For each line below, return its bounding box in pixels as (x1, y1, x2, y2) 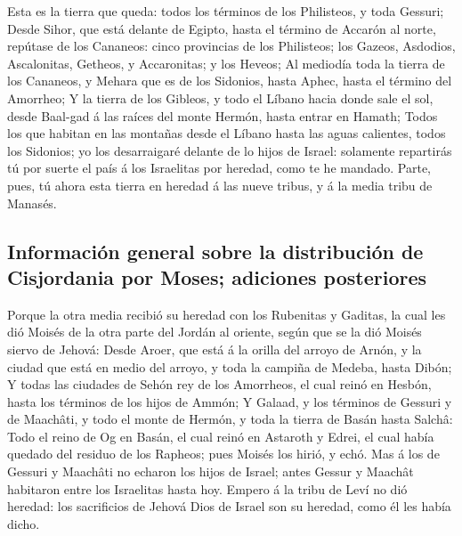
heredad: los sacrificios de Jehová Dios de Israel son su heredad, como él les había (7, 497, 451, 516)
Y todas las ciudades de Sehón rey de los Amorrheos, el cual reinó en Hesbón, (7, 375, 432, 394)
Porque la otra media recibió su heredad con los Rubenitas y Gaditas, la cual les (7, 305, 446, 323)
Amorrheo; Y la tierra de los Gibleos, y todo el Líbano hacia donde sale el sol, (7, 88, 434, 107)
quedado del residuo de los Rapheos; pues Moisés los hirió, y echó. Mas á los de (7, 444, 440, 463)
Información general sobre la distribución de (7, 237, 424, 264)
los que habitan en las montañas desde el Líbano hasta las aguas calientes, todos (7, 124, 446, 142)
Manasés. (7, 193, 57, 212)
